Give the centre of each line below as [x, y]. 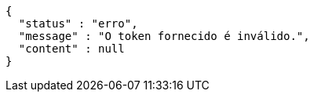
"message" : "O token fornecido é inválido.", [164, 36]
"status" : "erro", [78, 24]
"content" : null [71, 49]
